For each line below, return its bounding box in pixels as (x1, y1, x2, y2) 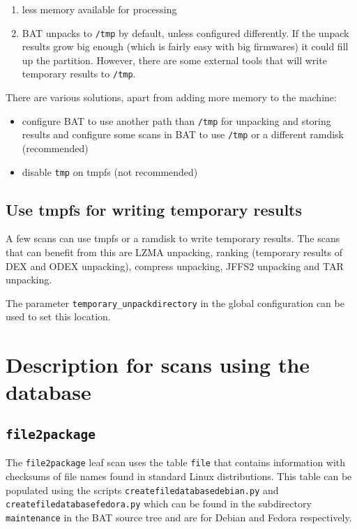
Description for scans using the (6, 350, 310, 379)
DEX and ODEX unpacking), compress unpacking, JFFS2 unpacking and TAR (6, 258, 344, 273)
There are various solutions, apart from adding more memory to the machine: (6, 90, 337, 105)
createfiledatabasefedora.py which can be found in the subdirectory (6, 496, 312, 511)
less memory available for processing (22, 2, 177, 16)
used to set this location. (6, 309, 111, 324)
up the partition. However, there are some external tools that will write (22, 52, 327, 67)
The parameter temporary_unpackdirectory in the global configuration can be (6, 295, 344, 310)
